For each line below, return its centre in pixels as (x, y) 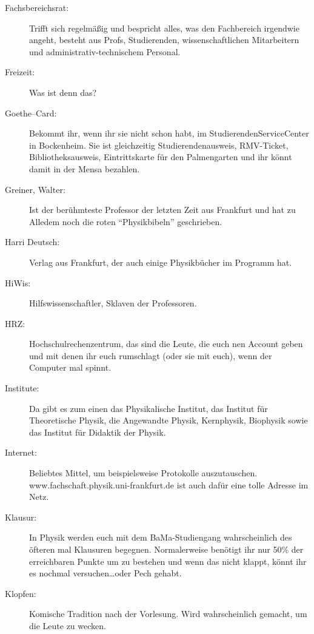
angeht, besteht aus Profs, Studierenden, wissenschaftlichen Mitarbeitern (164, 40)
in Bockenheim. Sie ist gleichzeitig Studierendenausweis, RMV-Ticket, (159, 145)
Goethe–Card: (31, 113)
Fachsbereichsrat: (37, 7)
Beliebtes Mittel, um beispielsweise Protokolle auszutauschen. (143, 473)
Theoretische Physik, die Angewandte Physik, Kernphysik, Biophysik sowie (169, 420)
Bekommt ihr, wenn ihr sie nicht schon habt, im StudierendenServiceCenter (169, 133)
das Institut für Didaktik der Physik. (98, 432)
